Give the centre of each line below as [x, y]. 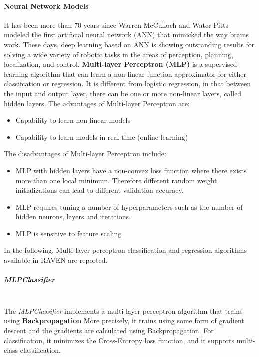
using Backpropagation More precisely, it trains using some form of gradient [124, 321]
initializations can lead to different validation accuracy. [100, 190]
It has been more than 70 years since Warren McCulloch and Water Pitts [116, 25]
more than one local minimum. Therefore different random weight [116, 180]
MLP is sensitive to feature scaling [69, 233]
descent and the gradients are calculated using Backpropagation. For [109, 331]
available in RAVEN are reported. [56, 260]
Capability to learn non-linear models [73, 120]
